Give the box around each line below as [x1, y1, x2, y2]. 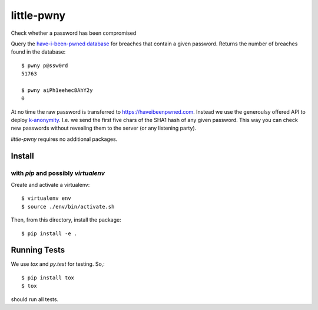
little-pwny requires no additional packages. [11, 136, 118, 143]
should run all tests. [11, 295, 59, 303]
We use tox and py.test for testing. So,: [11, 260, 105, 268]
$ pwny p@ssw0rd [21, 62, 68, 69]
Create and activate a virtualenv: [11, 182, 90, 188]
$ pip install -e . [21, 230, 78, 237]
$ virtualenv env [21, 195, 71, 202]
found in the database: [11, 48, 66, 55]
